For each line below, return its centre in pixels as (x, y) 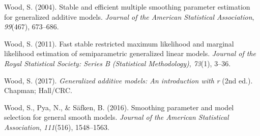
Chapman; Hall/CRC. (38, 90)
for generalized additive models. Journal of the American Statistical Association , (129, 16)
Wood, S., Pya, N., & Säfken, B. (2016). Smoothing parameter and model (119, 107)
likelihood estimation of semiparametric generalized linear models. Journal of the (130, 53)
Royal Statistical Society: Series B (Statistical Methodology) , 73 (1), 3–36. (118, 63)
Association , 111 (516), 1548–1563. (57, 127)
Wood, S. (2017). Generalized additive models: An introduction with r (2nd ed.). (128, 80)
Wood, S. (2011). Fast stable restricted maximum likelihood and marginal (119, 43)
